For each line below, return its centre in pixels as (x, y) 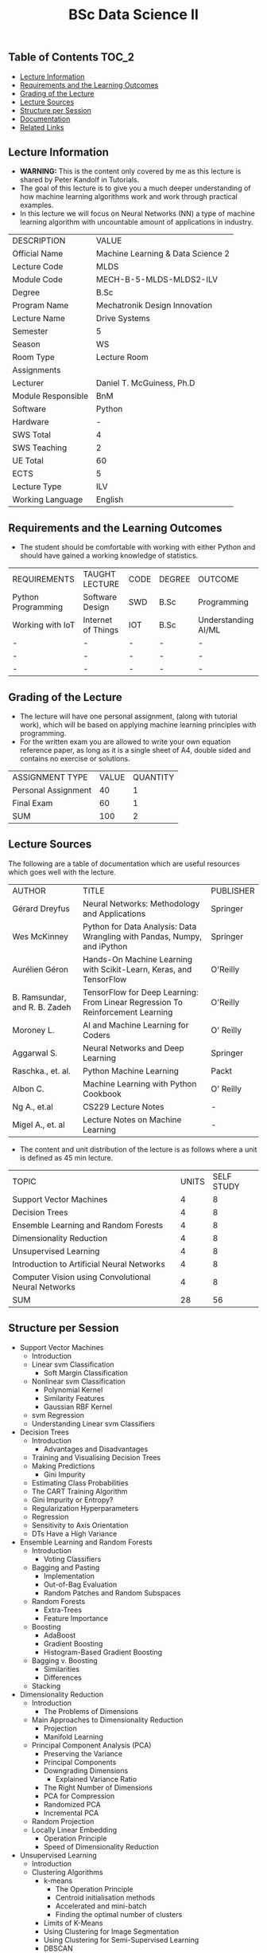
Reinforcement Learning (128, 1012)
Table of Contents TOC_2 (72, 57)
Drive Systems (123, 319)
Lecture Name (39, 319)
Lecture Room (122, 358)
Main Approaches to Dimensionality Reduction (107, 1720)
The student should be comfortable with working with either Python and (137, 547)
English (110, 499)
